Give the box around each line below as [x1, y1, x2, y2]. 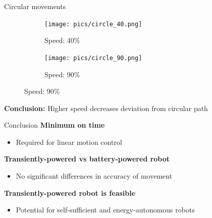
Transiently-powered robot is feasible [4, 187, 136, 198]
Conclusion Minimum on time [4, 120, 105, 130]
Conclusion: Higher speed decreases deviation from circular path [4, 102, 208, 113]
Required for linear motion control [16, 136, 122, 147]
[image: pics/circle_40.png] [44, 20, 142, 28]
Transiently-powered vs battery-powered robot [4, 153, 170, 164]
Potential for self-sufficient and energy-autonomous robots [16, 204, 195, 215]
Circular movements [4, 1, 66, 11]
